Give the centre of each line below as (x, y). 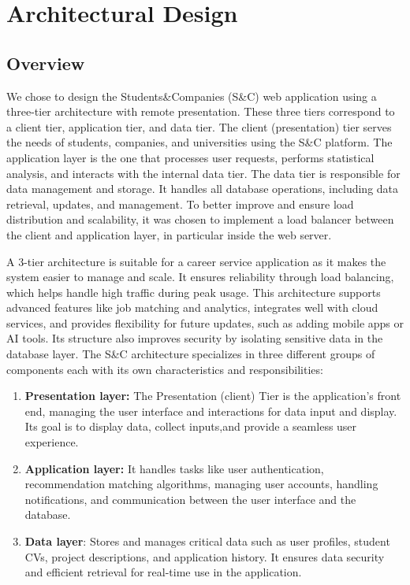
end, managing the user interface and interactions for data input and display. (211, 411)
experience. (52, 442)
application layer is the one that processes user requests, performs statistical (190, 157)
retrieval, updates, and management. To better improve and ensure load (180, 204)
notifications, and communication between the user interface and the (190, 499)
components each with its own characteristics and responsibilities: (165, 369)
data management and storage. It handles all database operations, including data (203, 189)
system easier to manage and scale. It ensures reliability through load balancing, (200, 277)
